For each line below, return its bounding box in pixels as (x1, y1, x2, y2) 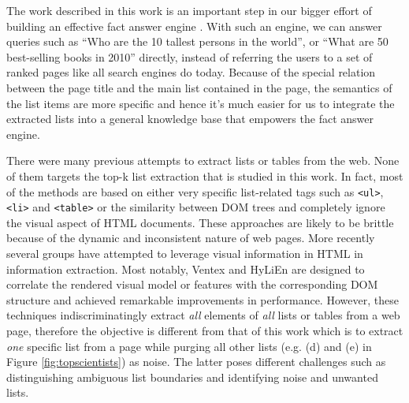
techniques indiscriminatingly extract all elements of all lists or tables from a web (6, 307, 400, 323)
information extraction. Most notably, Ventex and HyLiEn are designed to (6, 260, 365, 277)
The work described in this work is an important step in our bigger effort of (6, 2, 372, 18)
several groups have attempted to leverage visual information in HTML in (6, 245, 363, 262)
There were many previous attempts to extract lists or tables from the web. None (6, 152, 400, 169)
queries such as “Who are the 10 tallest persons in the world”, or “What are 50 (6, 33, 389, 50)
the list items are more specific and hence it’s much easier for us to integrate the (6, 95, 395, 111)
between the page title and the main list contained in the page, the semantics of (6, 79, 392, 95)
